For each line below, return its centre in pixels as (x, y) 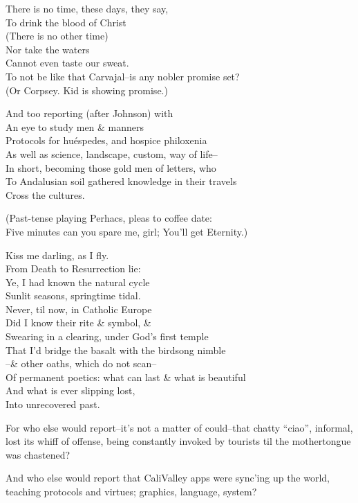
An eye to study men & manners (75, 126)
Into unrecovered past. (53, 404)
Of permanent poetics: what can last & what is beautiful (126, 377)
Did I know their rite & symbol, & (78, 323)
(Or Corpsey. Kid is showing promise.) (87, 90)
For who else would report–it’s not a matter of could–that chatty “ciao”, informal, (179, 427)
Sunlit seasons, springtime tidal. (73, 295)
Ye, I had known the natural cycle (78, 282)
